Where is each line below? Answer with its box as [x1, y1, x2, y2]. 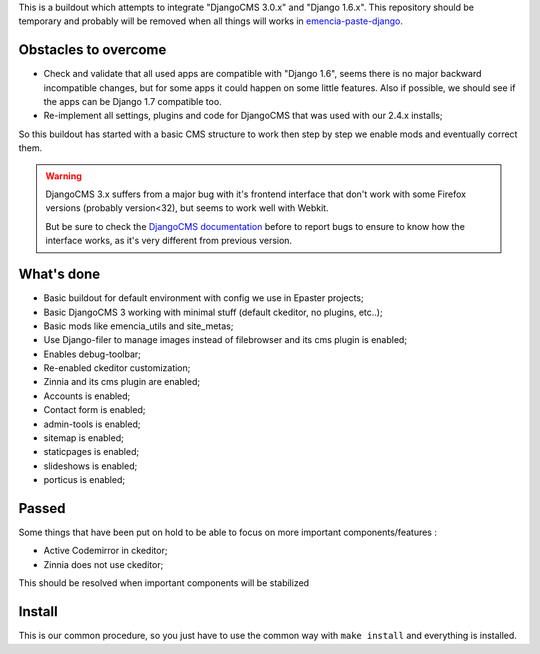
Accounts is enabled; [43, 390, 131, 402]
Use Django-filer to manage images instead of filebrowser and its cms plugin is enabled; [43, 334, 408, 346]
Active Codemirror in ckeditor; [43, 545, 168, 557]
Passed [18, 500, 66, 517]
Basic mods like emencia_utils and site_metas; [43, 320, 234, 332]
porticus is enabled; [43, 474, 125, 486]
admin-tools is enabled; [43, 418, 141, 430]
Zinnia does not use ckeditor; [43, 558, 164, 570]
